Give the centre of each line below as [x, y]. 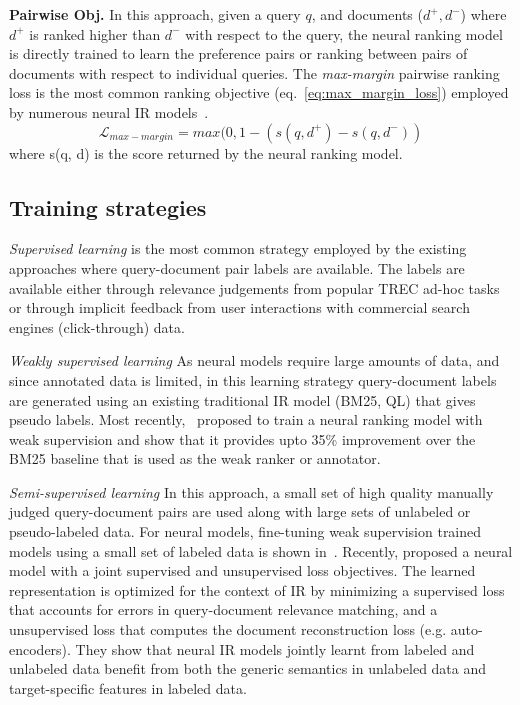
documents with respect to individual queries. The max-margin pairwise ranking [254, 72]
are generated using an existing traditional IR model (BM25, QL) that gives [242, 399]
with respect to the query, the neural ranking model [344, 33]
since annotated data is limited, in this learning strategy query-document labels [253, 379]
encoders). [40, 648]
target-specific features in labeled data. [128, 687]
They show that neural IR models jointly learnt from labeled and [275, 648]
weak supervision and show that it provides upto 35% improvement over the [242, 438]
